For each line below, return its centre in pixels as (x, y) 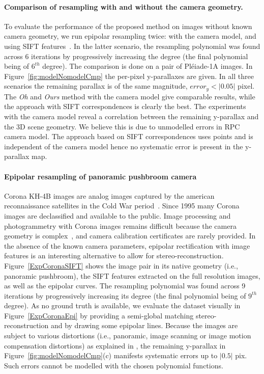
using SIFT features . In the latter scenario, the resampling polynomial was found (132, 46)
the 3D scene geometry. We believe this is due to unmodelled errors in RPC (122, 126)
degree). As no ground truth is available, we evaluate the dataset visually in (122, 305)
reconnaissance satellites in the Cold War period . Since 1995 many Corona (122, 206)
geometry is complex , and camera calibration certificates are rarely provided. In (130, 236)
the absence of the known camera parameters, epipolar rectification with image (127, 245)
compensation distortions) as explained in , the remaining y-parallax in (115, 345)
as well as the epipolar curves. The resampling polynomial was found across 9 (125, 286)
